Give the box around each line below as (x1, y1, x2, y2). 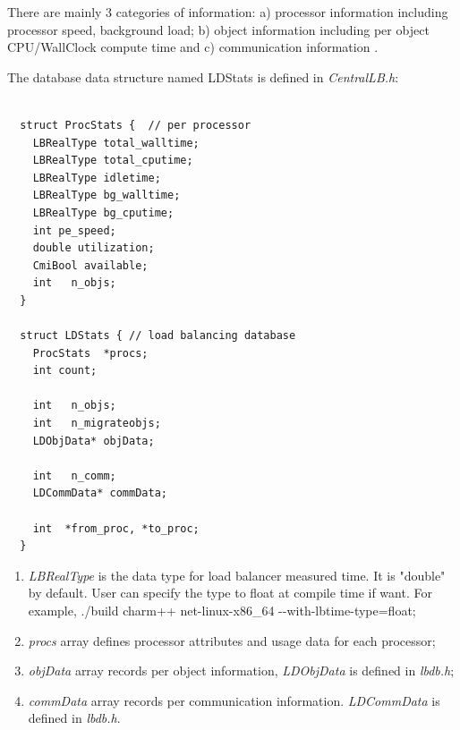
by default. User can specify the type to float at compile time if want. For (28, 583, 432, 602)
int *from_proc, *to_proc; (32, 522, 200, 535)
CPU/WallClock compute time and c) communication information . (7, 38, 379, 56)
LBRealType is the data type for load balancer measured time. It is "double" (28, 565, 446, 584)
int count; (32, 364, 98, 378)
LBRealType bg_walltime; (32, 189, 181, 202)
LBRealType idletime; (32, 171, 161, 184)
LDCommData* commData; (32, 487, 167, 500)
